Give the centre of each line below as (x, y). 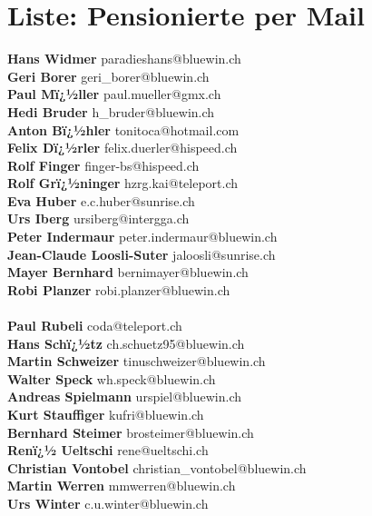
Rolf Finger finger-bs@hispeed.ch (103, 165)
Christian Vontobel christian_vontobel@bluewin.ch (157, 467)
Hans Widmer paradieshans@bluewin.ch (124, 59)
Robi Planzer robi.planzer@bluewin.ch (119, 289)
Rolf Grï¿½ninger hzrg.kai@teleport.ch (123, 183)
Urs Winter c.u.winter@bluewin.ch (108, 503)
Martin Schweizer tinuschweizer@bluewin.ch (137, 361)
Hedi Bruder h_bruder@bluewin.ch (111, 111)
